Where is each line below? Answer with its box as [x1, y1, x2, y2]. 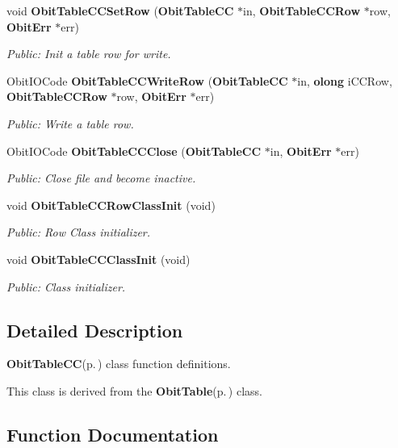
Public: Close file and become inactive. [6, 170, 196, 186]
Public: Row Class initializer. [6, 224, 151, 241]
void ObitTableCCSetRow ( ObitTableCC [6, 2, 234, 19]
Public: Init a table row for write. [6, 45, 171, 62]
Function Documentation [6, 421, 219, 446]
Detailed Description [6, 317, 183, 342]
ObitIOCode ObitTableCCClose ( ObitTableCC [6, 142, 262, 159]
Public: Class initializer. [6, 278, 126, 295]
